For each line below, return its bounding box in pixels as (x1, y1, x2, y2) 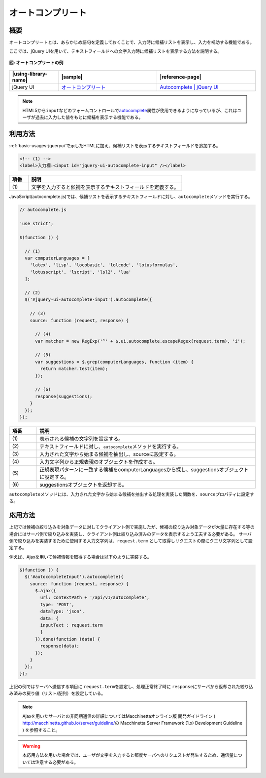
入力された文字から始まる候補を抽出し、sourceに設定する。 (39, 450, 179, 457)
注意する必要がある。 (35, 759, 79, 765)
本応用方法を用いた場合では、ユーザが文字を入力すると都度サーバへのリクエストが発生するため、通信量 (22, 752, 234, 758)
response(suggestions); (35, 393, 93, 399)
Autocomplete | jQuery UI (160, 84, 219, 91)
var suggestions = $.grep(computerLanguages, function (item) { (35, 359, 194, 365)
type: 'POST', (40, 602, 74, 607)
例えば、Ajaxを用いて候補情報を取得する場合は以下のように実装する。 (9, 554, 152, 560)
